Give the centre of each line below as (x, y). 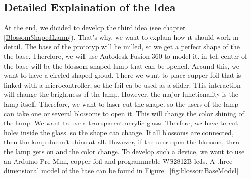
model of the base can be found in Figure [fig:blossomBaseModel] (140, 170)
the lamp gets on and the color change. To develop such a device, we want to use (124, 151)
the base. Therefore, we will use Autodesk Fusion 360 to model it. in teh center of (125, 56)
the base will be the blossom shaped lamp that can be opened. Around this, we (122, 65)
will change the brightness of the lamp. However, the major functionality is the (121, 94)
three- (226, 161)
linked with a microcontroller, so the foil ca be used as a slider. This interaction (122, 84)
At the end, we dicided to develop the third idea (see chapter (95, 27)
